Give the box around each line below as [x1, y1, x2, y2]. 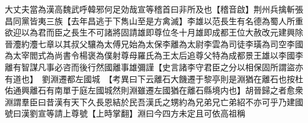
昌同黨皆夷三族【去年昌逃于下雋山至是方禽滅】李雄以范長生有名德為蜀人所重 [5, 14, 303, 27]
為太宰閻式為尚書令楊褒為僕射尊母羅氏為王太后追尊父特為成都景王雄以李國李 [5, 49, 303, 61]
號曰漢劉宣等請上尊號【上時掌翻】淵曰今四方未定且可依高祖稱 [5, 107, 245, 119]
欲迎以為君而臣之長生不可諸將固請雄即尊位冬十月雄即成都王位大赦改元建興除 [5, 26, 303, 38]
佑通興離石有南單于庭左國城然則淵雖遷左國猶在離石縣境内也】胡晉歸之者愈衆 [5, 84, 303, 96]
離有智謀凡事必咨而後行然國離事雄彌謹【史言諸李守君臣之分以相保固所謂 [5, 60, 287, 73]
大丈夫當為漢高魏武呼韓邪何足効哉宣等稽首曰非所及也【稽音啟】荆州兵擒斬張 [5, 3, 303, 15]
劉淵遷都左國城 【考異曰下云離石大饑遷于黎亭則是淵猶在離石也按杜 [41, 72, 303, 85]
